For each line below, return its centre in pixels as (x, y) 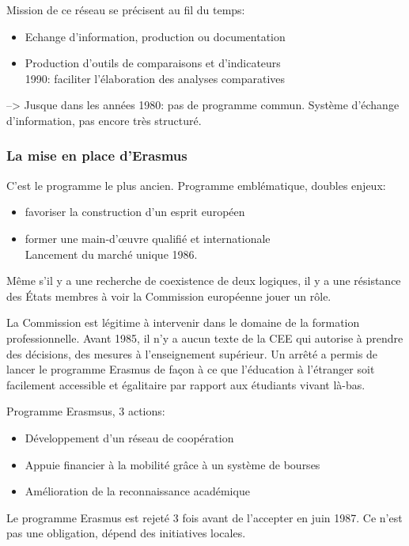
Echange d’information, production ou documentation (155, 36)
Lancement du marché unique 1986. (111, 254)
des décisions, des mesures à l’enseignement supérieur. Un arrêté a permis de (192, 353)
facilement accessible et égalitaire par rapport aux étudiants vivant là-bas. (186, 384)
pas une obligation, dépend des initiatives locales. (126, 533)
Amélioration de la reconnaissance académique (137, 491)
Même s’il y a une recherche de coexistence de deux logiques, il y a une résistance (204, 281)
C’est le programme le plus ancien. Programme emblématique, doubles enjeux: (196, 185)
